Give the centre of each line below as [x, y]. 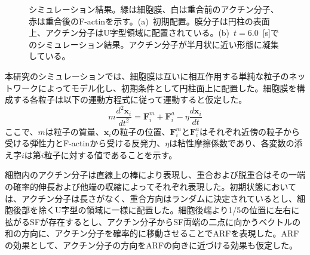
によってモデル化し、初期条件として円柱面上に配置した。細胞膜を [167, 87]
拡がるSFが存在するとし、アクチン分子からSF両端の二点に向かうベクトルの [153, 221]
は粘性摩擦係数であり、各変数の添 [236, 143]
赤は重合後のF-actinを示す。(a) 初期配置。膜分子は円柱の [141, 21]
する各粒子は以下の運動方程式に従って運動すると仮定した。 [130, 99]
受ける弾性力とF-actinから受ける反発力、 [85, 143]
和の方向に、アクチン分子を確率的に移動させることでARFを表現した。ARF [152, 233]
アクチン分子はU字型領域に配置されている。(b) [137, 33]
